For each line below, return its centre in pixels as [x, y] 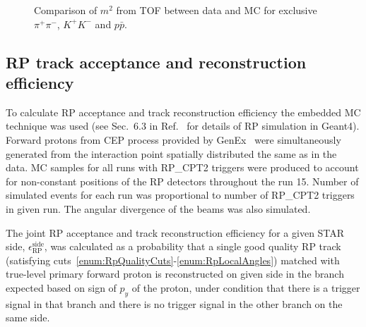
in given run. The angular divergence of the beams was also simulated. [158, 208]
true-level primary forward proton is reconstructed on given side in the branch [175, 274]
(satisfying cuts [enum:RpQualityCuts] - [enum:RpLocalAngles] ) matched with [173, 260]
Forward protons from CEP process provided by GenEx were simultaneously [173, 139]
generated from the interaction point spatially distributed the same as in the [171, 153]
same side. [28, 317]
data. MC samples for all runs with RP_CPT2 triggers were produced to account [182, 167]
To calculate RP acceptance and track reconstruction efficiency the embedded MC [183, 112]
